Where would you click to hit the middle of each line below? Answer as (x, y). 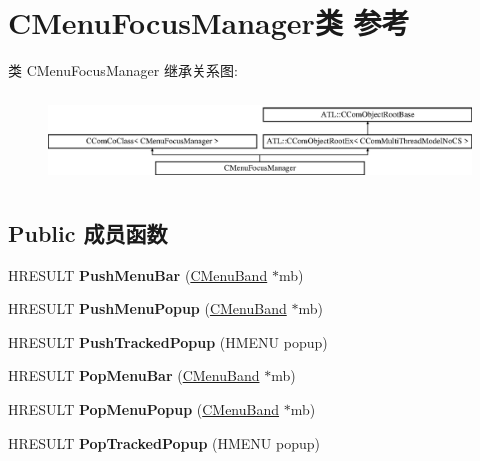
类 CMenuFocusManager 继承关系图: (123, 70)
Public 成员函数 (88, 232)
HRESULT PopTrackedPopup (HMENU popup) (164, 442)
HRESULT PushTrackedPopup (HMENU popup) (168, 341)
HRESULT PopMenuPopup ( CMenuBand (144, 409)
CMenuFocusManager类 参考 (209, 22)
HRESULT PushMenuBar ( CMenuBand (138, 274)
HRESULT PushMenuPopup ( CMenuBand (147, 308)
